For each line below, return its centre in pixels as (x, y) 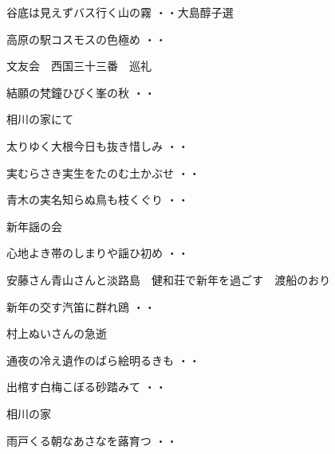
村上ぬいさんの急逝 (57, 333)
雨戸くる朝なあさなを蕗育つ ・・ (92, 440)
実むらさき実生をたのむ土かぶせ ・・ (103, 172)
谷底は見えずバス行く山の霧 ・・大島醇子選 (120, 12)
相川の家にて (40, 119)
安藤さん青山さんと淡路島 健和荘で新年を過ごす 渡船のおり (169, 279)
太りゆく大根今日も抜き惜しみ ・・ (98, 145)
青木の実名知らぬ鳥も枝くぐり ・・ (98, 200)
